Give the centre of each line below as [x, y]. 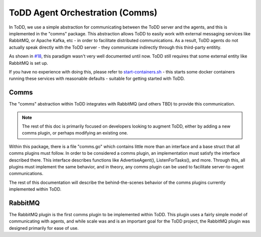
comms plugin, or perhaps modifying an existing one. [75, 133]
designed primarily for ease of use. [44, 228]
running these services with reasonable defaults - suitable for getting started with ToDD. [97, 79]
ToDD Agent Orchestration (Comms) [83, 13]
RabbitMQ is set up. [29, 63]
